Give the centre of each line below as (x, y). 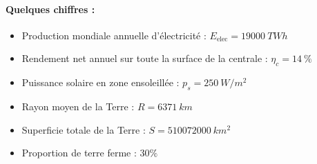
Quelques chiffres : (50, 9)
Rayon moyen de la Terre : (78, 106)
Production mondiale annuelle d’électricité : (114, 35)
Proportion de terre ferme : (79, 153)
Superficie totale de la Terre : (84, 129)
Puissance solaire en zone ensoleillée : (100, 82)
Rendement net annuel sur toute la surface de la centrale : (145, 58)
